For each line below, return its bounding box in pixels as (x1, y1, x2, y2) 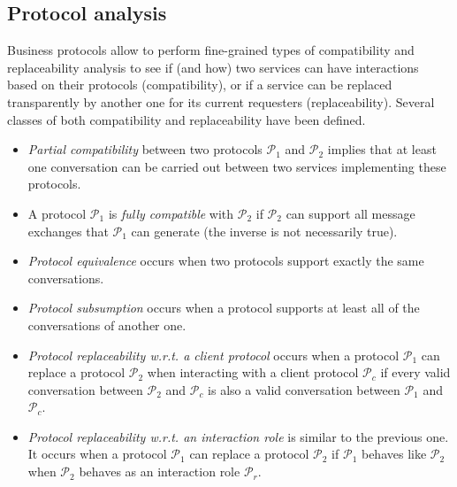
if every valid (380, 363, 451, 382)
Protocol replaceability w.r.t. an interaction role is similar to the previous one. (27, 427, 449, 445)
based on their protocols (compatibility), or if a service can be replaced (7, 75, 392, 94)
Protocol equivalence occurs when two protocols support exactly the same (27, 251, 424, 270)
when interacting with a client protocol (147, 363, 359, 382)
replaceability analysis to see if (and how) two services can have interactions (7, 58, 419, 76)
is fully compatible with (108, 204, 234, 222)
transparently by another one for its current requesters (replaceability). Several (7, 92, 435, 111)
